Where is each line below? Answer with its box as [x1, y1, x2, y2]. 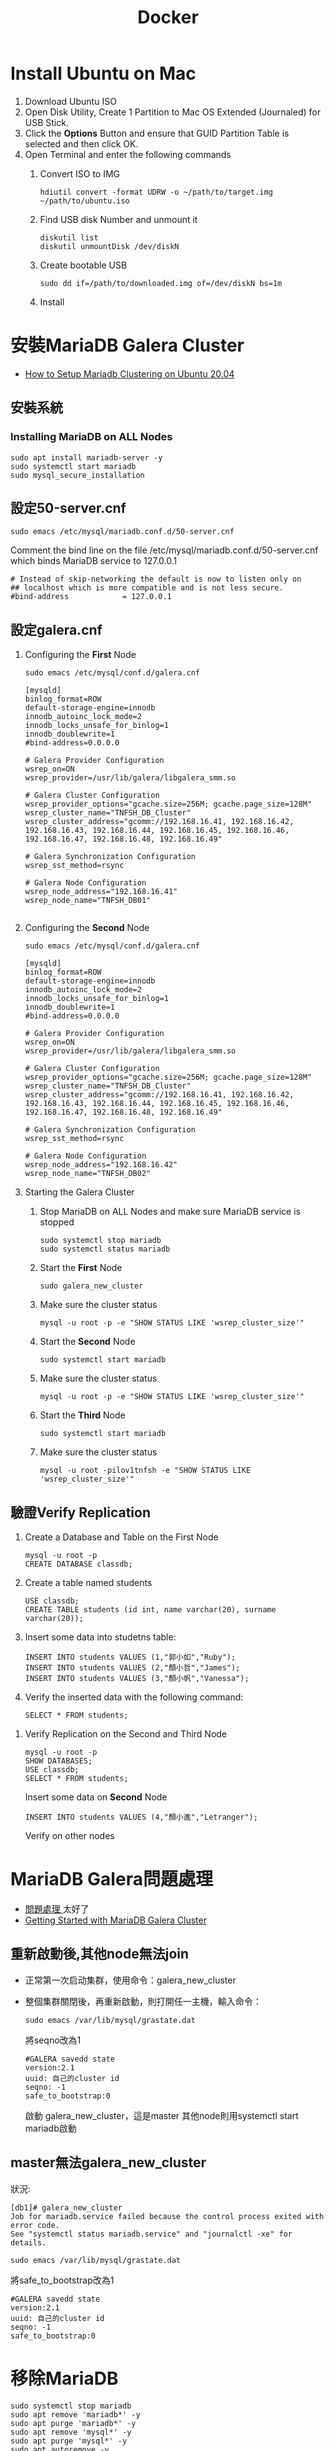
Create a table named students [24, 1577, 153, 1588]
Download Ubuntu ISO [24, 95, 117, 107]
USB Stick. [24, 116, 69, 128]
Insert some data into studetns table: [24, 1631, 177, 1643]
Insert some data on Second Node [24, 1791, 168, 1803]
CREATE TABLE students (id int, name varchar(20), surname [24, 1605, 277, 1615]
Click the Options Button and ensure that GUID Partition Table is [24, 127, 290, 139]
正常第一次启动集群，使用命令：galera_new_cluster [24, 1974, 237, 1986]
